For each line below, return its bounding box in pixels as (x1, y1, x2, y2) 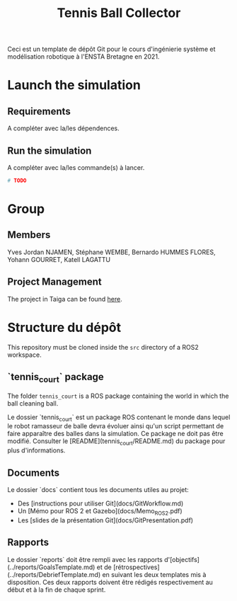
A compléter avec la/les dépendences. (7, 124, 120, 132)
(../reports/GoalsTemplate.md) (7, 563, 96, 571)
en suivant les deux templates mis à (102, 570, 207, 578)
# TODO (7, 177, 27, 184)
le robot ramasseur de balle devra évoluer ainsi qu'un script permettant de (7, 422, 224, 430)
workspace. (7, 350, 42, 359)
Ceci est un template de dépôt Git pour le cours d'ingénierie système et (7, 45, 216, 54)
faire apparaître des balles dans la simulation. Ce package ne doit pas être (7, 430, 224, 438)
